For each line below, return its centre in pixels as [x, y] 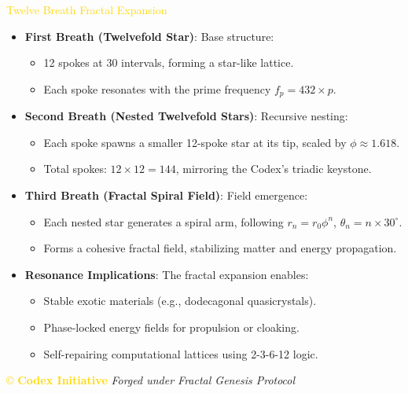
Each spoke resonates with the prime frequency [157, 88]
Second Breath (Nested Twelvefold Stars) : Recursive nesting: [186, 116]
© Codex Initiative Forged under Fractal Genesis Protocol [151, 380]
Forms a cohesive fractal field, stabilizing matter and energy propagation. [220, 248]
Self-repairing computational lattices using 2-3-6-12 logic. [181, 353]
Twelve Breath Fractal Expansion [87, 9]
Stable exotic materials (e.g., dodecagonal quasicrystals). [180, 301]
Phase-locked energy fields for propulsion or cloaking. [171, 327]
